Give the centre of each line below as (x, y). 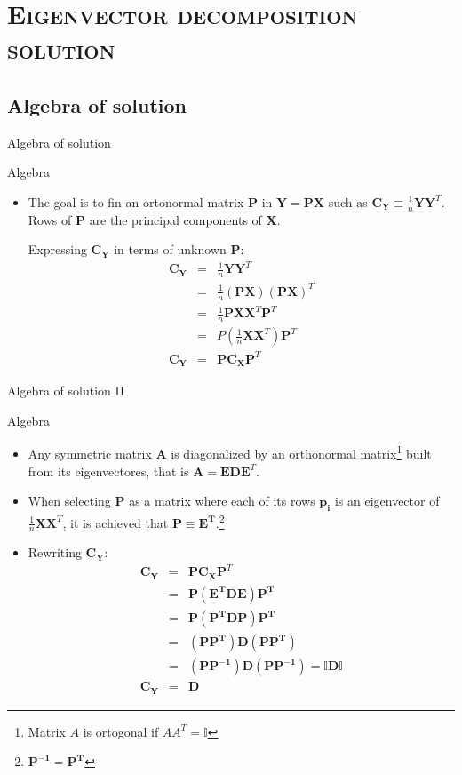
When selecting (69, 501)
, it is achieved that (115, 522)
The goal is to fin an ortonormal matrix (136, 201)
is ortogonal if (121, 731)
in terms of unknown (170, 249)
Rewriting (55, 552)
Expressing (57, 249)
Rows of (50, 219)
